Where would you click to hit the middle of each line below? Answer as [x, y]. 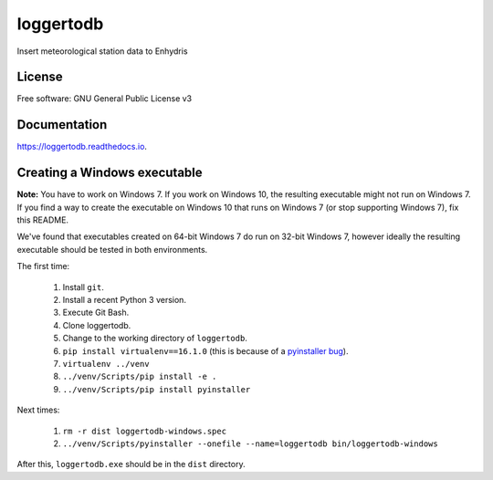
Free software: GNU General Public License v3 [105, 99]
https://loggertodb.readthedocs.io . [82, 147]
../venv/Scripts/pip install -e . [140, 377]
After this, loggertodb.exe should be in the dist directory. [131, 464]
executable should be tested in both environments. [112, 249]
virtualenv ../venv [106, 364]
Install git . [83, 287]
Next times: [38, 410]
